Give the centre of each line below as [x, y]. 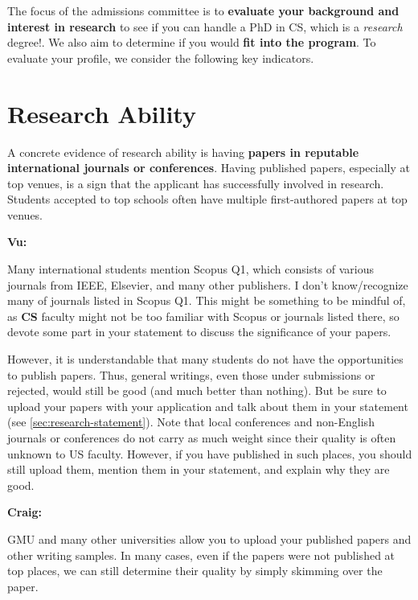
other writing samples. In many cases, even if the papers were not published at [201, 555]
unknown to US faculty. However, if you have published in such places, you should [210, 453]
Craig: [25, 512]
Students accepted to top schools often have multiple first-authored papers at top [207, 199]
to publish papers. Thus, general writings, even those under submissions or [191, 374]
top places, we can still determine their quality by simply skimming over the [195, 571]
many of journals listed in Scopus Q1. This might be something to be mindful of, [207, 300]
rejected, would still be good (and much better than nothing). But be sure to [197, 390]
